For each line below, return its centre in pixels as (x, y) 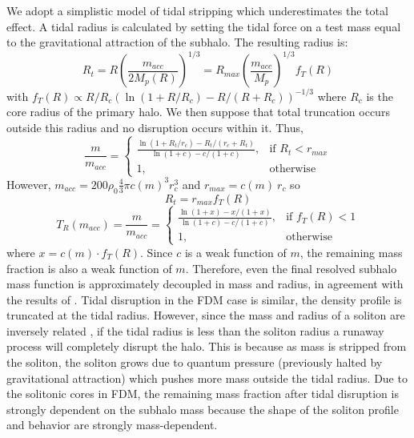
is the (380, 96)
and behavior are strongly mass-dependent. (112, 425)
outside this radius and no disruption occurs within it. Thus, (155, 127)
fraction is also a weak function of (89, 268)
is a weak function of (235, 252)
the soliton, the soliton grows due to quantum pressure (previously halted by (195, 362)
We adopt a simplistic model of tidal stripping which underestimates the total (197, 10)
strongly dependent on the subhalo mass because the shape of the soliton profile (203, 409)
